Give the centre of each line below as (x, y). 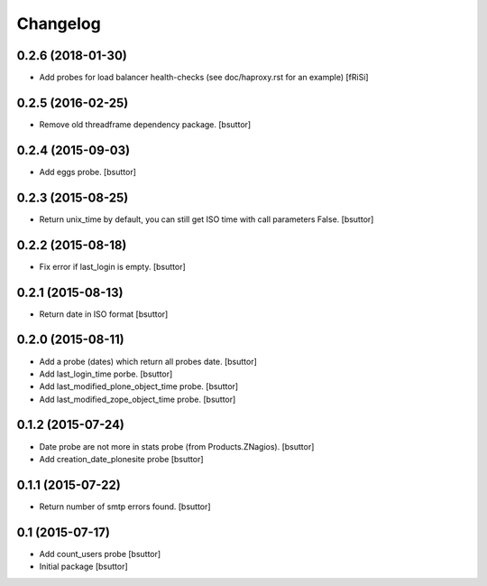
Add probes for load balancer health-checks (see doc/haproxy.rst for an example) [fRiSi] (204, 78)
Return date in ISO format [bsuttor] (104, 314)
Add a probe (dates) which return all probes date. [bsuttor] (148, 361)
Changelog (59, 23)
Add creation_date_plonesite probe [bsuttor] (121, 459)
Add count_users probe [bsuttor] (100, 553)
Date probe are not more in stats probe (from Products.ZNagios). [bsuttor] (177, 446)
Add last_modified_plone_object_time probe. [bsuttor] (139, 386)
